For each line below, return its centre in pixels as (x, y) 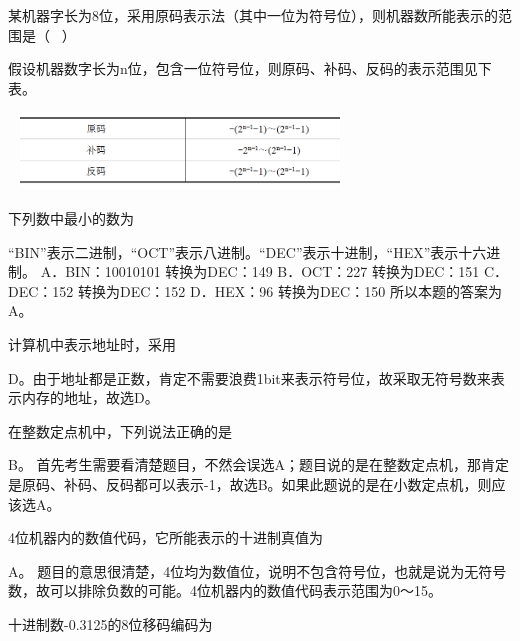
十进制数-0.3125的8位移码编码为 (110, 623)
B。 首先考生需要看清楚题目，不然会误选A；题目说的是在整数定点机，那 (245, 464)
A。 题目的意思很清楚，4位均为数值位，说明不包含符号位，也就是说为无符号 (257, 570)
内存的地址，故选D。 (90, 397)
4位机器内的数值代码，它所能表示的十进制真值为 (165, 537)
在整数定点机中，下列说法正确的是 (120, 430)
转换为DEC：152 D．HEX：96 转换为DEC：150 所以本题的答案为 (289, 290)
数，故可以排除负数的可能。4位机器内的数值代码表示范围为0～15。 (225, 590)
